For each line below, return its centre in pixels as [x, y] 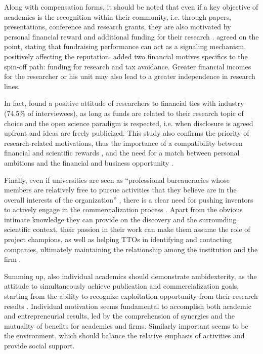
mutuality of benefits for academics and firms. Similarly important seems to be [126, 325]
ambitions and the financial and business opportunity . [89, 162]
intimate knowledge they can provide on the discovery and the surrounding [120, 219]
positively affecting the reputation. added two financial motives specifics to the [126, 56]
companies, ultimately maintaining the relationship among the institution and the [131, 249]
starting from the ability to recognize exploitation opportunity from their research [131, 296]
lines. [12, 86]
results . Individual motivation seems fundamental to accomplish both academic [128, 306]
